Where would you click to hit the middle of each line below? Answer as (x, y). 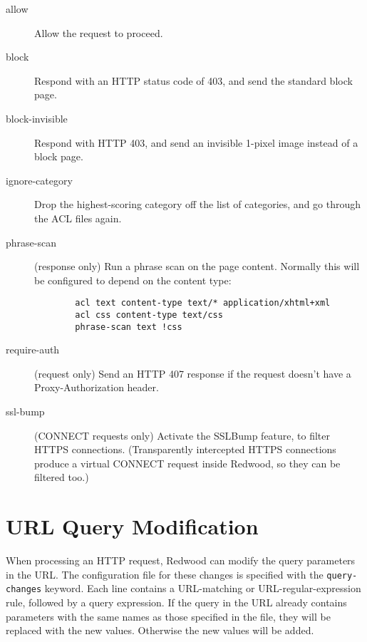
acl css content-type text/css (149, 315)
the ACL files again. (78, 218)
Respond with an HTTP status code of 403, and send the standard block (193, 80)
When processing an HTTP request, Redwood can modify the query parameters (181, 560)
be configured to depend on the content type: (133, 280)
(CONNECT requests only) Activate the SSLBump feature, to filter (182, 435)
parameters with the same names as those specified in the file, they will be (168, 616)
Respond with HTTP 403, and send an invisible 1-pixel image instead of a (196, 142)
